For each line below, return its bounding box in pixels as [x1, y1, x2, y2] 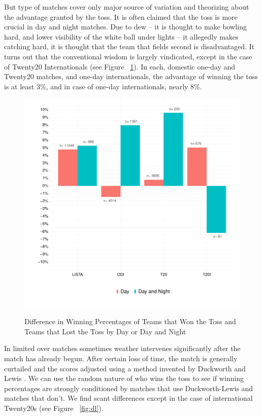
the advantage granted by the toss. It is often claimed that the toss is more [4, 11, 238, 22]
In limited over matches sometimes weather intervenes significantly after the [4, 343, 241, 354]
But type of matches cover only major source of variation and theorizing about [4, 2, 249, 12]
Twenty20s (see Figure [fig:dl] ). [4, 402, 104, 413]
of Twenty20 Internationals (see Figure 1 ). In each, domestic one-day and [4, 61, 236, 72]
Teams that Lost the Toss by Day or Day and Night [24, 326, 186, 336]
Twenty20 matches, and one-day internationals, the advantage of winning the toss [4, 71, 258, 82]
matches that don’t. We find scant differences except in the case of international [4, 393, 253, 403]
